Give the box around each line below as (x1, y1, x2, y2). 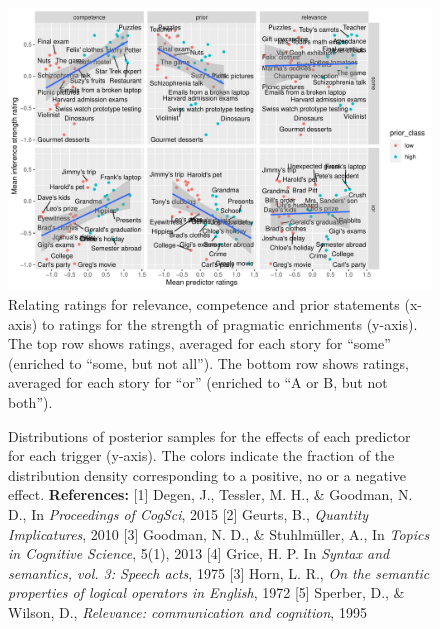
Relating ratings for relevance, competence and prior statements (8, 293, 400, 314)
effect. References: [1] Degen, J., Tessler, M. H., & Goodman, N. (8, 484, 413, 505)
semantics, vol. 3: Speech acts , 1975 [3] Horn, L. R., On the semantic (8, 562, 430, 583)
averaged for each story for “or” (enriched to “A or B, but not (8, 372, 388, 393)
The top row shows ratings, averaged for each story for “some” (8, 333, 391, 354)
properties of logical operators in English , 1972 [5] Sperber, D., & (8, 582, 405, 603)
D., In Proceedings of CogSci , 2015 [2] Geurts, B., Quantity (8, 503, 369, 524)
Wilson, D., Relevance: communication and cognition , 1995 (8, 601, 367, 622)
